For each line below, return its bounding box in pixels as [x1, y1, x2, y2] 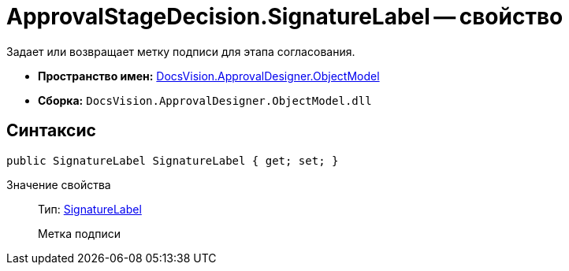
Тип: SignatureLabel [38, 202, 142, 216]
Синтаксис [6, 121, 96, 141]
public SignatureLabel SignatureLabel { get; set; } [6, 154, 339, 167]
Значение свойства [6, 177, 111, 191]
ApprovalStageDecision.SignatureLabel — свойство [6, 3, 563, 30]
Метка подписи [38, 226, 121, 240]
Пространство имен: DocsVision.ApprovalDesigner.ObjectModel [38, 69, 380, 83]
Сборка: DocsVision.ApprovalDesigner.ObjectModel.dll [38, 93, 372, 107]
